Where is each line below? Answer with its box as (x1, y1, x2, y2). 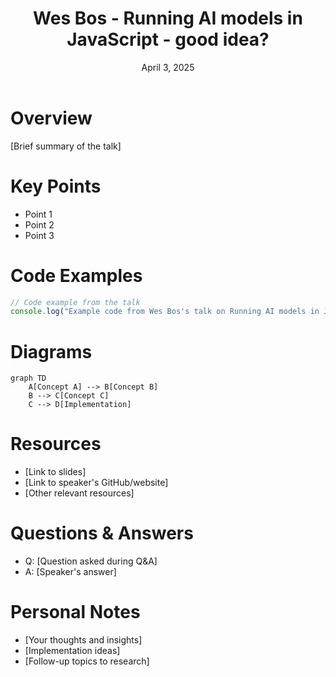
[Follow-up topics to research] (24, 655, 150, 667)
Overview (10, 107, 93, 129)
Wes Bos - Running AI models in (33, 7, 303, 30)
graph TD (10, 373, 47, 384)
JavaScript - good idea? (66, 28, 270, 51)
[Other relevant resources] (24, 487, 135, 499)
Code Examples (10, 264, 143, 287)
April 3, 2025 (141, 61, 195, 73)
